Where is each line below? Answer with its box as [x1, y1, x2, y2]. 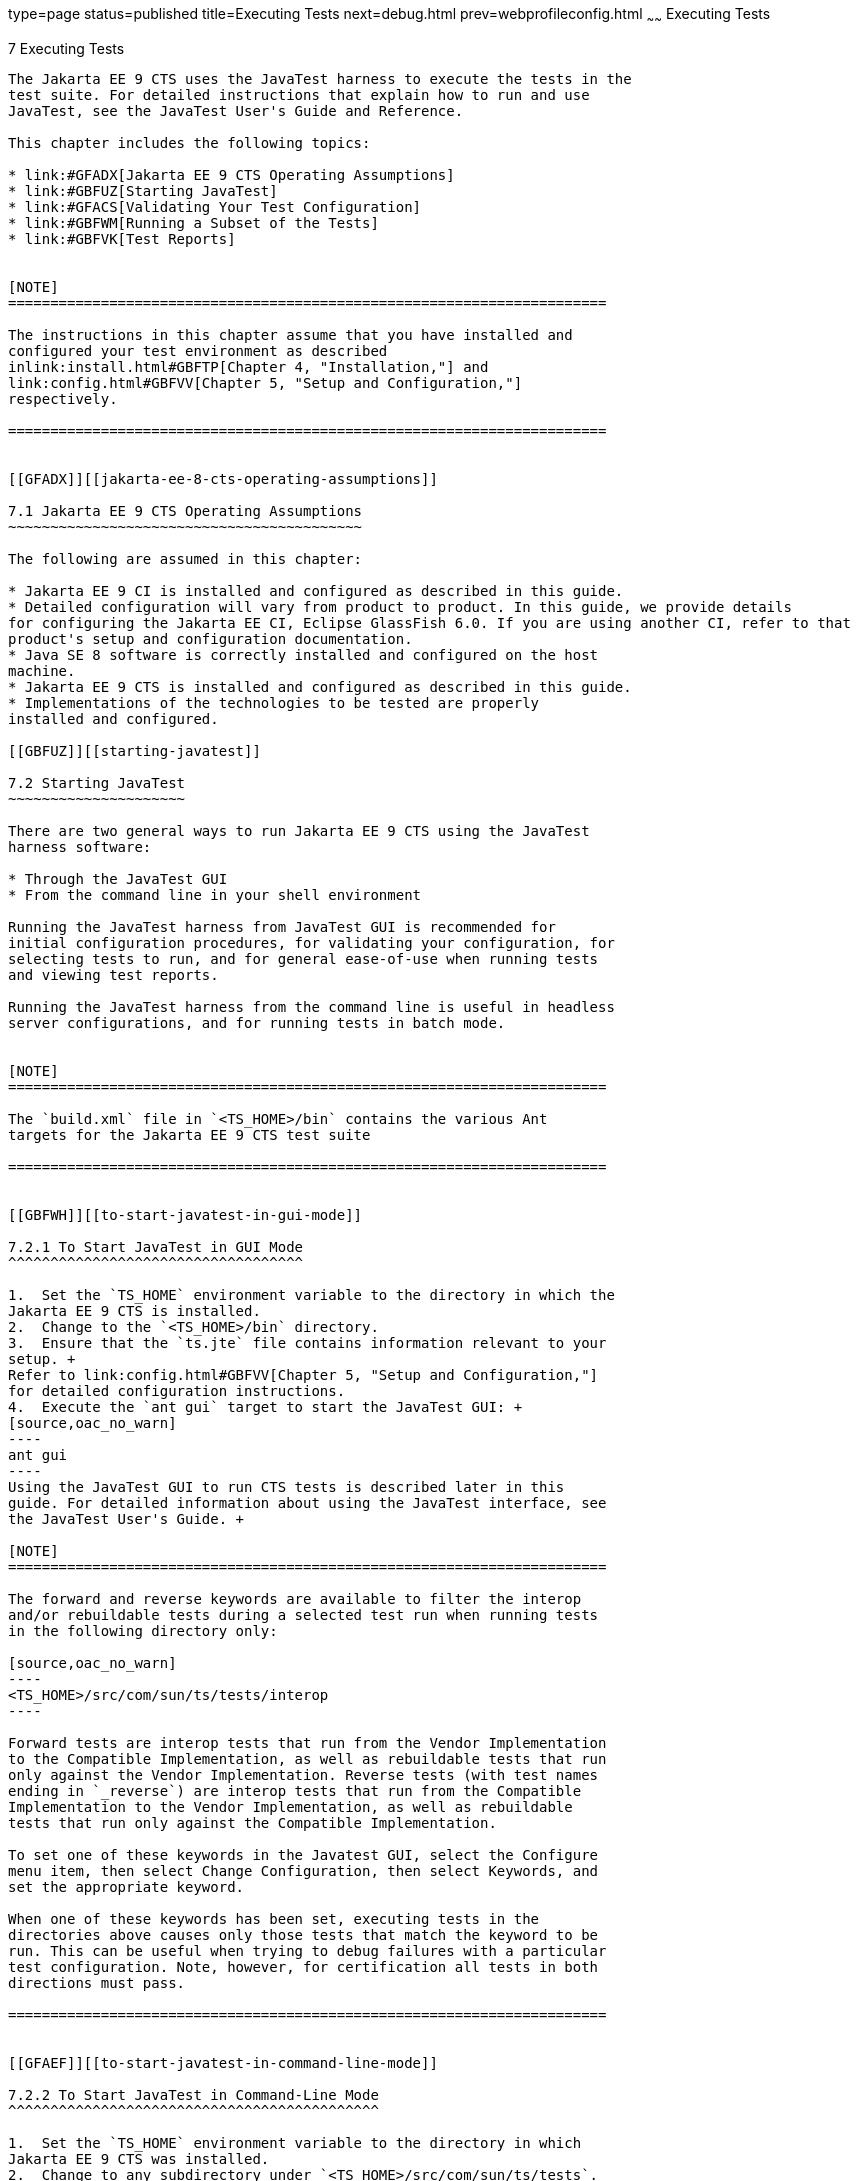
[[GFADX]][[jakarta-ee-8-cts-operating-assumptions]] [8, 470, 438, 487]
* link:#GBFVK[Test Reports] [8, 230, 236, 247]
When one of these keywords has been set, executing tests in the [8, 1910, 540, 1927]
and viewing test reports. [8, 966, 219, 983]
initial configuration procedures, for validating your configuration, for [8, 934, 615, 951]
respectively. [8, 390, 118, 407]
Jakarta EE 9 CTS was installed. [8, 2150, 270, 2167]
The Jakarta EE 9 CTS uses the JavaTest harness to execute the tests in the [8, 70, 632, 87]
